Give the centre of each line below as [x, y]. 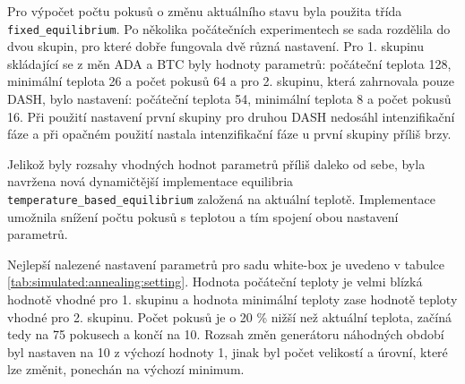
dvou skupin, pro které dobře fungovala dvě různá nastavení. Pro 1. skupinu [216, 46]
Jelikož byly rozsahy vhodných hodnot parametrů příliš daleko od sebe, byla [216, 163]
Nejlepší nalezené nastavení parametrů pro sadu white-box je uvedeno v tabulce [226, 264]
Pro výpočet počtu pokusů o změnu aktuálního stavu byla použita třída [205, 11]
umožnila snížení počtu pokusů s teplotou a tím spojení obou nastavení [203, 216]
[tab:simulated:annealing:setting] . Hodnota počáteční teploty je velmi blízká [215, 282]
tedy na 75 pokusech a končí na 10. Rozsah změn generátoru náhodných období [226, 334]
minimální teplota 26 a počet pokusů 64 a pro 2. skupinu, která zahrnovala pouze [231, 81]
